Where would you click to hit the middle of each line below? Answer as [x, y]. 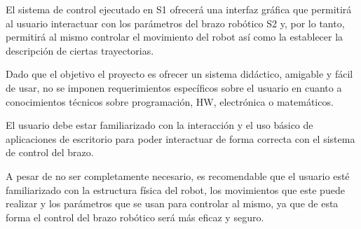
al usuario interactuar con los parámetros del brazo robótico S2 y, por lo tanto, [175, 23]
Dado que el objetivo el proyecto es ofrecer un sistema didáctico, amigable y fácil [179, 74]
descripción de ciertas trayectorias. [80, 50]
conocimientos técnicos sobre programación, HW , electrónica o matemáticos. [170, 101]
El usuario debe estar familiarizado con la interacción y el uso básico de [159, 125]
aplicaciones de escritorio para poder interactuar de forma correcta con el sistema [180, 138]
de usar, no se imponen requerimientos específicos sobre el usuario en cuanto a [174, 87]
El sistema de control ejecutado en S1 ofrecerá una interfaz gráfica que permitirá [179, 9]
